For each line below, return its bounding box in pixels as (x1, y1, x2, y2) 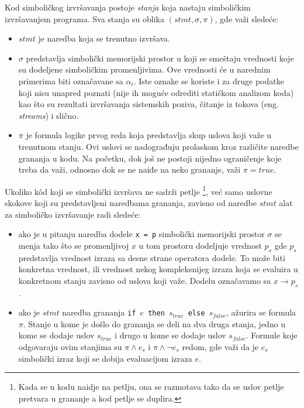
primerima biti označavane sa (18, 74, 123, 87)
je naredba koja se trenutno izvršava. (38, 32, 170, 44)
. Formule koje (246, 329, 298, 341)
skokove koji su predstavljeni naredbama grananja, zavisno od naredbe (5, 196, 257, 208)
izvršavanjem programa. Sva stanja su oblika (5, 12, 164, 25)
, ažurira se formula (226, 306, 296, 318)
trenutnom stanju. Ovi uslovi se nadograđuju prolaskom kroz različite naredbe (18, 140, 299, 152)
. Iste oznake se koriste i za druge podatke (133, 74, 284, 87)
